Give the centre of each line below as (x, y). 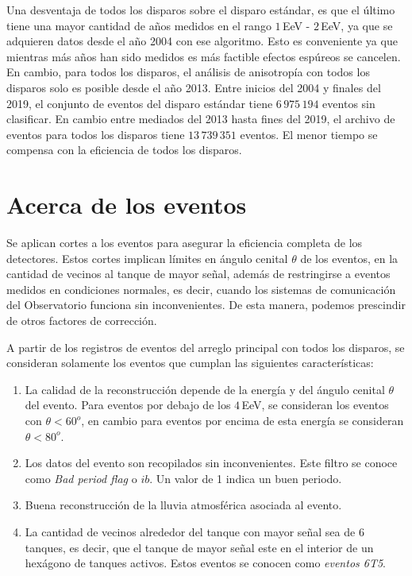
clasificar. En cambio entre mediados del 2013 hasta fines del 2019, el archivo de (201, 119)
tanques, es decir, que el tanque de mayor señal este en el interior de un (199, 547)
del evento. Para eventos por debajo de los (128, 405)
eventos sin (349, 103)
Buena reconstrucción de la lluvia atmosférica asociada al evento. (183, 505)
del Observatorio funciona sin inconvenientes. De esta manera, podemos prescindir (206, 305)
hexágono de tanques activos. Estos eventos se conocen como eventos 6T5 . (206, 563)
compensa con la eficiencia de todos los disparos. (124, 150)
